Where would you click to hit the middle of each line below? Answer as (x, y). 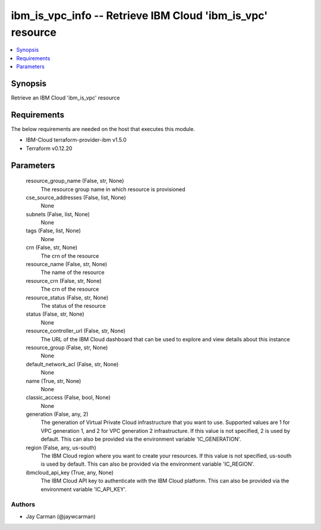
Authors (23, 504)
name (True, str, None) (53, 381)
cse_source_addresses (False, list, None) (76, 197)
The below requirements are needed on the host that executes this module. (103, 129)
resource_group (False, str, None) (67, 347)
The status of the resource (73, 305)
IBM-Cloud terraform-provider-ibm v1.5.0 (76, 140)
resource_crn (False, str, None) (64, 280)
